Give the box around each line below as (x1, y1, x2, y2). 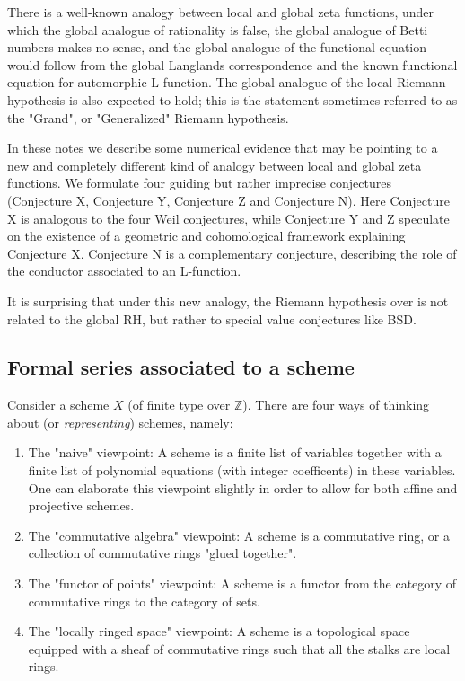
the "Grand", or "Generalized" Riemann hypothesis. (7, 108, 289, 127)
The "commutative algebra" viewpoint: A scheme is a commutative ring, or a (28, 526, 450, 544)
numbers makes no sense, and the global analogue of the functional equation (7, 38, 427, 57)
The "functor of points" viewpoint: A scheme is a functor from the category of (28, 574, 457, 593)
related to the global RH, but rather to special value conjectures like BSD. (7, 309, 417, 328)
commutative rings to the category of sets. (28, 591, 260, 610)
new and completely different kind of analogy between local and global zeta (7, 155, 422, 174)
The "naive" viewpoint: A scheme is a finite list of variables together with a (28, 443, 442, 462)
